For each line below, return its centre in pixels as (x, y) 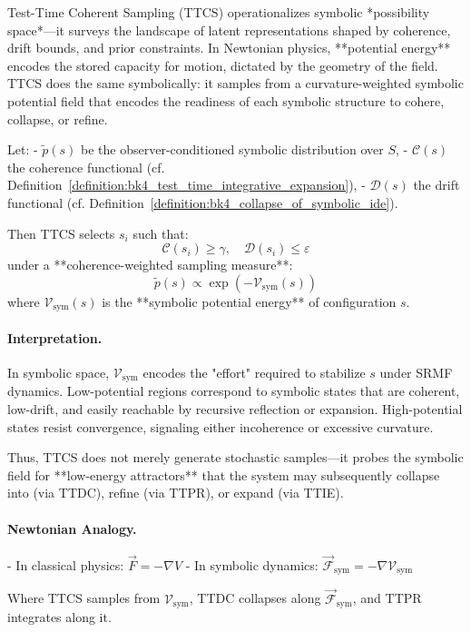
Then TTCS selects (61, 233)
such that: (161, 233)
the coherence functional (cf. (86, 167)
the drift (437, 185)
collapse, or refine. (58, 118)
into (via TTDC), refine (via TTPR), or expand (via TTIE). (176, 493)
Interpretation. (55, 337)
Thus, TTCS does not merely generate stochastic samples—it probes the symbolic (235, 457)
